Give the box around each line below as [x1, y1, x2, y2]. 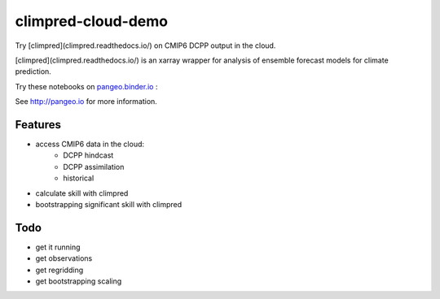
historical [63, 173, 95, 183]
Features [15, 118, 61, 132]
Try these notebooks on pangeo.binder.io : [15, 81, 158, 91]
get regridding [35, 265, 84, 275]
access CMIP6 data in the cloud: [35, 139, 145, 149]
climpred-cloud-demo [15, 12, 169, 30]
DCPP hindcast [63, 150, 114, 160]
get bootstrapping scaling [35, 276, 122, 286]
